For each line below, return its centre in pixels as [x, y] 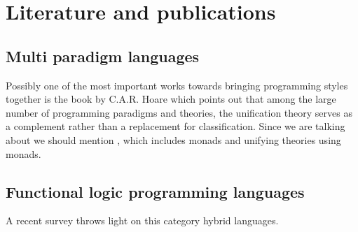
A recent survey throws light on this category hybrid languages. [142, 220]
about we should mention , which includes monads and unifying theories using [173, 139]
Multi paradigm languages [103, 56]
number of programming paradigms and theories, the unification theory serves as [179, 112]
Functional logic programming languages [155, 191]
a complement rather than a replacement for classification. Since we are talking [175, 126]
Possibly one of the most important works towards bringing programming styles [177, 85]
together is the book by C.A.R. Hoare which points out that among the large [171, 99]
